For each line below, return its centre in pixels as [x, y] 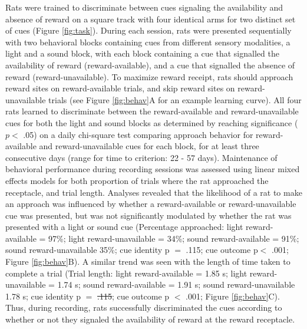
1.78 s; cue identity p [43, 296]
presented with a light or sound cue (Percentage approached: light [124, 227]
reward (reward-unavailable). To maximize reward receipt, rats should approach [149, 76]
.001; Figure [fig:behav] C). [233, 296]
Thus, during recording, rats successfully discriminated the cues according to [144, 307]
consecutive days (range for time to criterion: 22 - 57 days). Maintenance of [141, 157]
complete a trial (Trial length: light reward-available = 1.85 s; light [126, 273]
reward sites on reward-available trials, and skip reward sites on [120, 88]
